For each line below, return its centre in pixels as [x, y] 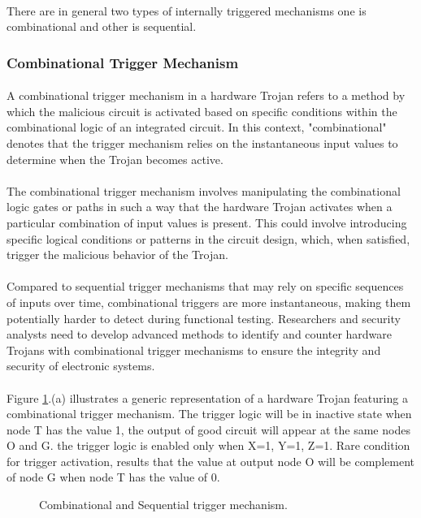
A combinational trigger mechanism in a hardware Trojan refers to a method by [206, 95]
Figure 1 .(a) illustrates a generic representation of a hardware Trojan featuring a [207, 397]
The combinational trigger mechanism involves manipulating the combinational [204, 190]
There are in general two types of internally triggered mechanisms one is [187, 10]
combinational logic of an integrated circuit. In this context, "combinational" [197, 127]
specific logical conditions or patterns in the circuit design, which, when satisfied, [208, 238]
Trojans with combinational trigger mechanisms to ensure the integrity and [194, 350]
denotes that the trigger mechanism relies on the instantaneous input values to [202, 143]
